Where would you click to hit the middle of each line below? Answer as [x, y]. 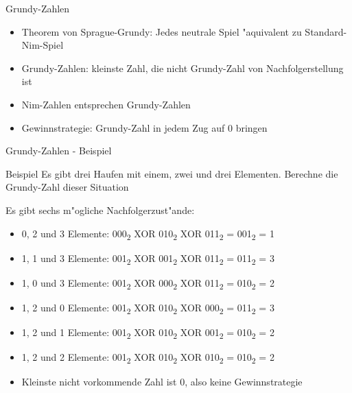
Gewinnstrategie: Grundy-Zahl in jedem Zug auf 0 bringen [144, 127]
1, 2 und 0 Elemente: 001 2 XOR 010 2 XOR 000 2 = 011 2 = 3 [148, 308]
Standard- [326, 31]
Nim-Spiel [43, 45]
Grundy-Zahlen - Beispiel [59, 151]
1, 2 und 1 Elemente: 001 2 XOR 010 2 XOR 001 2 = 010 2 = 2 [148, 333]
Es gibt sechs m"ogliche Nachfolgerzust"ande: [100, 210]
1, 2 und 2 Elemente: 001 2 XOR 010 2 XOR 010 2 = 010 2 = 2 [148, 358]
